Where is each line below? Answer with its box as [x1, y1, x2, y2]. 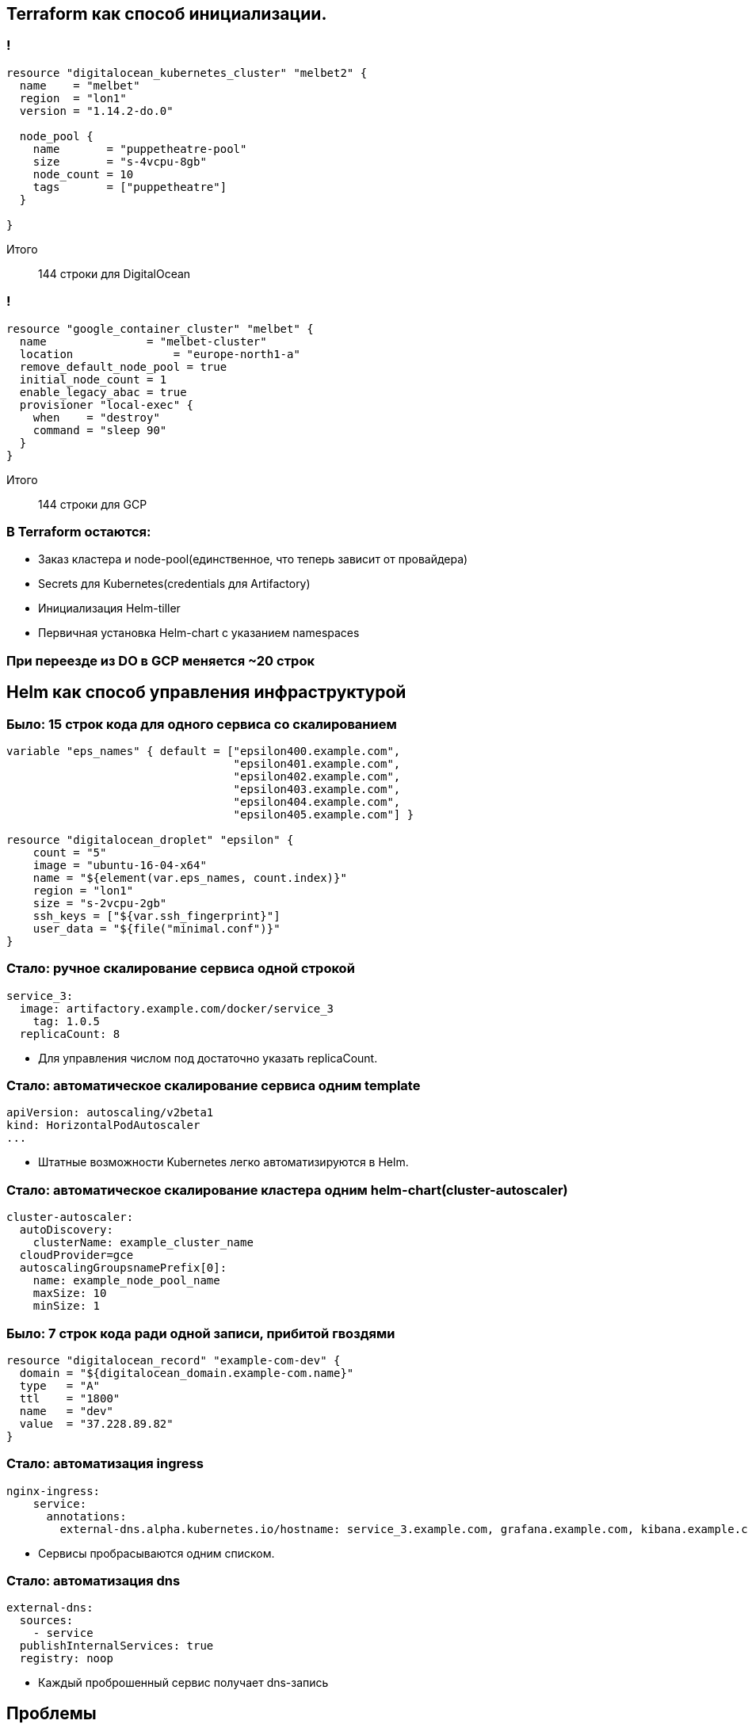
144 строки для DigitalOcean [38, 266, 191, 280]
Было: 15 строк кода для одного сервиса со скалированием [6, 715, 397, 732]
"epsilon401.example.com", [233, 757, 401, 770]
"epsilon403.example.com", [233, 782, 401, 795]
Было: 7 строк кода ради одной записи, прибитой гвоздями [6, 1325, 395, 1341]
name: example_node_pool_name [32, 1274, 220, 1287]
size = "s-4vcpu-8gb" [32, 154, 207, 168]
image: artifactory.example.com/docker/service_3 [19, 1001, 334, 1015]
